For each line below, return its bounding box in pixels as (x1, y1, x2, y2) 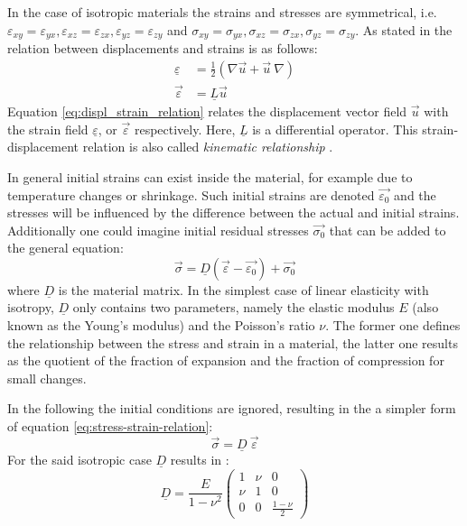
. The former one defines (325, 316, 461, 335)
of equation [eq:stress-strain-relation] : (7, 417, 213, 436)
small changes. (7, 368, 87, 387)
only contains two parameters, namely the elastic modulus (72, 298, 395, 317)
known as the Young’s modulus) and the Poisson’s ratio (7, 316, 315, 335)
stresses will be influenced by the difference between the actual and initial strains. (7, 203, 460, 222)
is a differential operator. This (252, 119, 418, 138)
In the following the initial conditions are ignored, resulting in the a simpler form (7, 399, 456, 418)
